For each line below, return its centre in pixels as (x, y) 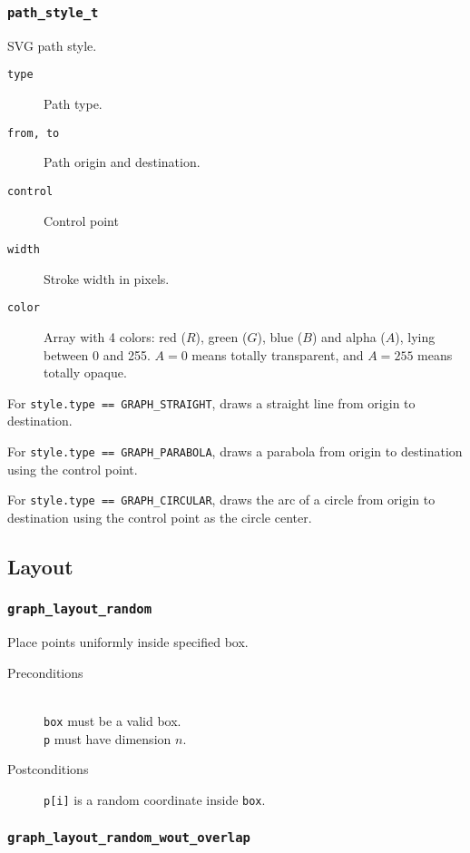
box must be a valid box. (113, 720)
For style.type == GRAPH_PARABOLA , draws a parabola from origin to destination (235, 451)
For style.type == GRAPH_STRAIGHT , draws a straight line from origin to (211, 402)
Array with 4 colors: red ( (115, 337)
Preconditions (45, 672)
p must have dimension (108, 738)
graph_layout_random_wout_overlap (129, 838)
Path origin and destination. (122, 162)
